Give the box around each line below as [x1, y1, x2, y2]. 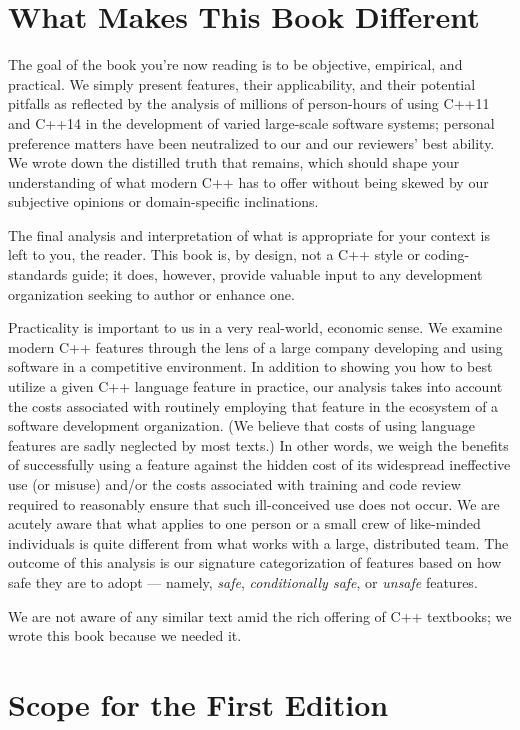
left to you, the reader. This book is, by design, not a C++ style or [8, 244, 420, 265]
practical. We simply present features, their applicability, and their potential [8, 73, 476, 94]
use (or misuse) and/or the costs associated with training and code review [8, 474, 461, 494]
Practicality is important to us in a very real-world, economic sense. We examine [8, 317, 503, 338]
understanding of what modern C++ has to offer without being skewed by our [8, 171, 489, 192]
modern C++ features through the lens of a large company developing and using [8, 336, 503, 357]
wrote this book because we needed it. [8, 625, 242, 646]
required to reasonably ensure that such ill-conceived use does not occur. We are [8, 493, 500, 514]
